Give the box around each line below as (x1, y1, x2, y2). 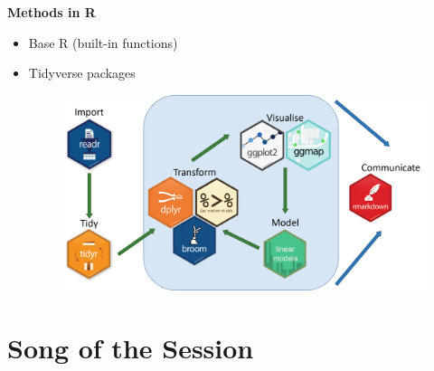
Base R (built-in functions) (28, 33, 178, 52)
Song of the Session (7, 328, 254, 366)
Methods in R (7, 2, 96, 21)
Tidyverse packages (28, 63, 136, 82)
